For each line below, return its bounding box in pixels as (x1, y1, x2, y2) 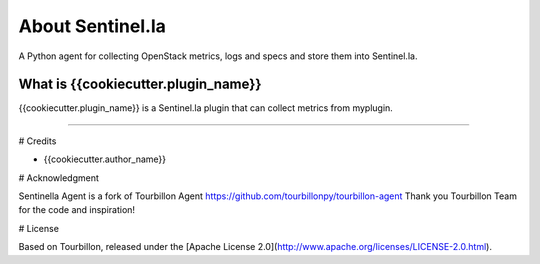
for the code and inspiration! (18, 204, 135, 216)
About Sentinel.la (18, 15, 167, 37)
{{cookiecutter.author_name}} (43, 153, 167, 165)
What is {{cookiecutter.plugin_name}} (18, 76, 262, 93)
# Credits (18, 135, 57, 147)
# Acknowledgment (18, 171, 100, 184)
